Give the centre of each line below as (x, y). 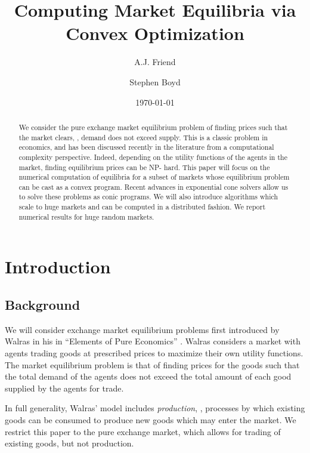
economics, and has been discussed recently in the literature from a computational (146, 147)
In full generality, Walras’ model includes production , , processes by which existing (155, 408)
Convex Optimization (155, 33)
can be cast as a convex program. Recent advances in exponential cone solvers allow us (154, 187)
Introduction (58, 266)
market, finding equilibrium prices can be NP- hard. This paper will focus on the (144, 167)
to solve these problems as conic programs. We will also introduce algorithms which (148, 197)
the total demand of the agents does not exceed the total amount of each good (148, 376)
